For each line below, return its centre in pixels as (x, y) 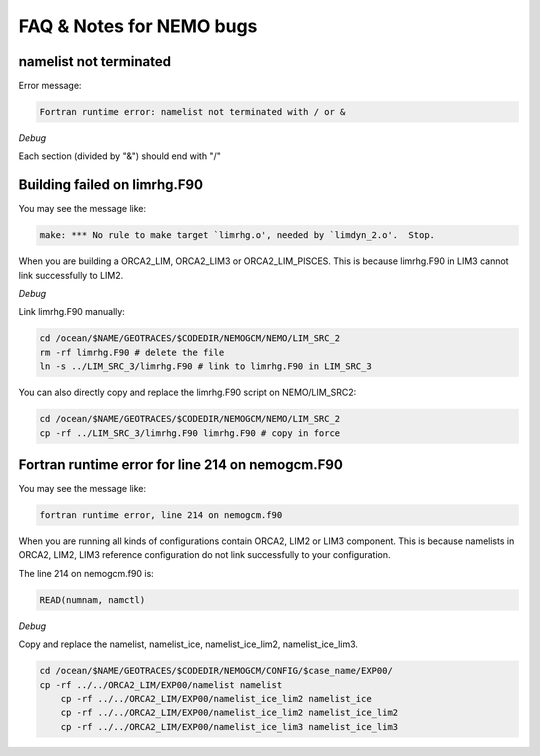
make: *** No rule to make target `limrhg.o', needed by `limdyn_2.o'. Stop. (237, 235)
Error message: (50, 86)
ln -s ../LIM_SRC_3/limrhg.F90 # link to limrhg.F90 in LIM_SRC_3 (205, 366)
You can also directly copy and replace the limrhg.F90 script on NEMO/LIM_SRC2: (187, 392)
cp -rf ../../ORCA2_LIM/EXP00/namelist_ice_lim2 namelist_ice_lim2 (229, 713)
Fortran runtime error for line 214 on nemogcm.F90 (181, 464)
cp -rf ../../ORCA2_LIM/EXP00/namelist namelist (161, 684)
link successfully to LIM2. (71, 275)
